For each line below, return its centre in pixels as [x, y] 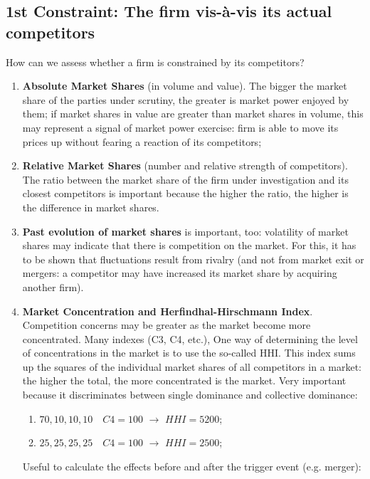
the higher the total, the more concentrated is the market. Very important [184, 380]
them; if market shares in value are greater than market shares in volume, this [193, 114]
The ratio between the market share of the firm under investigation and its [185, 179]
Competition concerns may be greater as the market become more [166, 325]
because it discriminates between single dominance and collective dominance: [190, 395]
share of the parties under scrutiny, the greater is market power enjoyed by [186, 99]
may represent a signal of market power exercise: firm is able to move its [180, 127]
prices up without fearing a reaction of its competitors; [142, 141]
